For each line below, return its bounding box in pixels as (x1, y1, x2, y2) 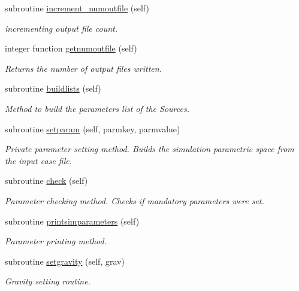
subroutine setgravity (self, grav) (5, 254, 125, 267)
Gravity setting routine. (5, 275, 90, 287)
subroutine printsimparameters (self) (5, 214, 140, 227)
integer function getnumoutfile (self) (5, 42, 137, 54)
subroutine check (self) (5, 174, 88, 187)
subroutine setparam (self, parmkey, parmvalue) (5, 122, 180, 135)
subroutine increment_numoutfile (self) (5, 2, 149, 14)
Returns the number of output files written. (5, 62, 162, 74)
